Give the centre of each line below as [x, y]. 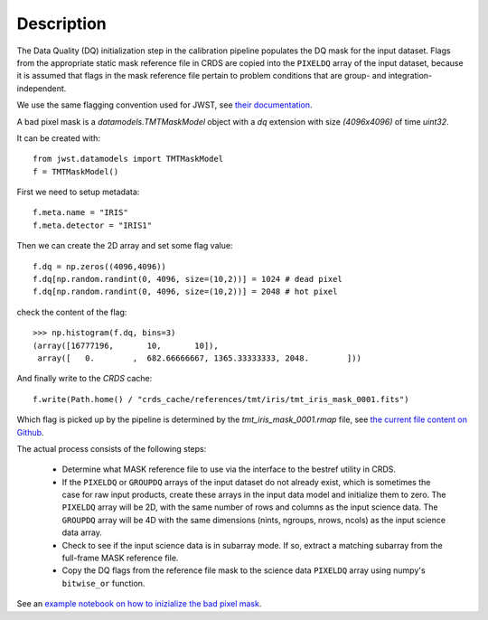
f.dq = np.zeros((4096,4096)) [100, 266]
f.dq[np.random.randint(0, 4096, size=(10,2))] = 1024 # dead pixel [188, 279]
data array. [82, 532]
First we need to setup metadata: [78, 192]
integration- [410, 76]
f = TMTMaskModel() [76, 171]
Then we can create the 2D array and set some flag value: [125, 246]
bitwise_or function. [103, 583]
